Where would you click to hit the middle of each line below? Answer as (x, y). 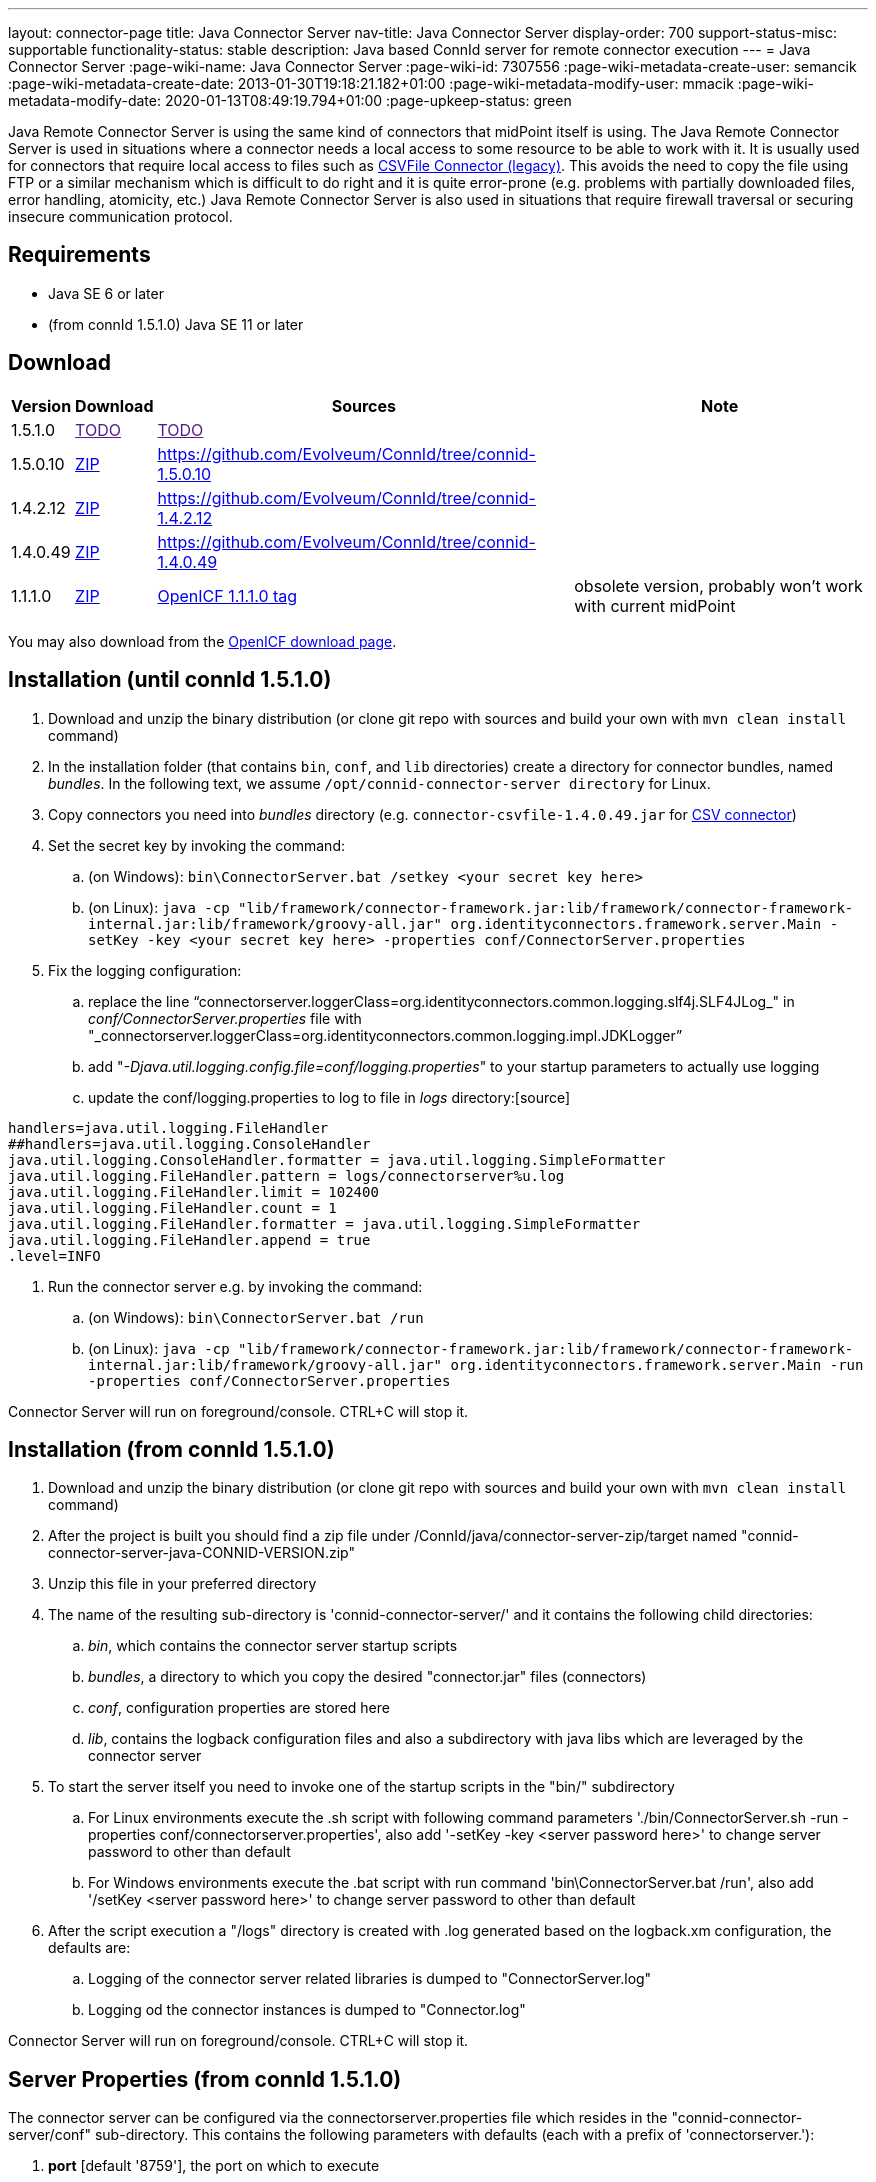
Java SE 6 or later (106, 293)
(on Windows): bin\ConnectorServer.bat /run (256, 1317)
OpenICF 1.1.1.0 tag (227, 595)
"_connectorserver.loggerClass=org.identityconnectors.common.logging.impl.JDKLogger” (385, 1035)
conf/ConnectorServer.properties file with (225, 1018)
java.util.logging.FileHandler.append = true (189, 1239)
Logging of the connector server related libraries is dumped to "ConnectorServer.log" (370, 1979)
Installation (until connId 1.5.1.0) (170, 680)
